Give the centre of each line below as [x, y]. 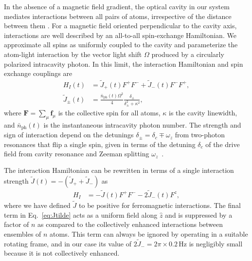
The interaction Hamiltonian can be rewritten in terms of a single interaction [119, 170]
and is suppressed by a [199, 214]
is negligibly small [216, 243]
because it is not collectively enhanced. [62, 253]
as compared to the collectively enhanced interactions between [130, 224]
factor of [17, 224]
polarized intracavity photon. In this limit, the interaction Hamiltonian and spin [124, 64]
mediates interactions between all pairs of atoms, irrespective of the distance [118, 16]
